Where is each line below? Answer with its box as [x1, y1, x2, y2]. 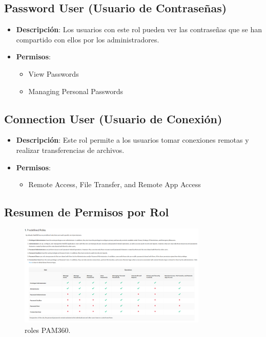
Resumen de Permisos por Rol [4, 204, 169, 220]
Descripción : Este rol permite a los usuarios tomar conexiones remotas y [16, 134, 249, 145]
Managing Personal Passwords [28, 85, 123, 96]
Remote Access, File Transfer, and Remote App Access [28, 179, 201, 190]
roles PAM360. [25, 324, 71, 335]
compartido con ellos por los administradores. [16, 34, 159, 44]
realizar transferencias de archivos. [16, 144, 125, 155]
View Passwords [28, 68, 79, 79]
